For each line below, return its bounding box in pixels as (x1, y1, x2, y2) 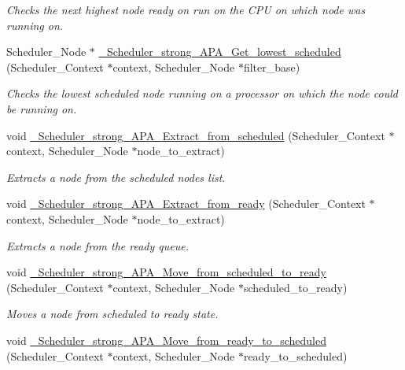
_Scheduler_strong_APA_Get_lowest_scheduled (98, 43, 341, 60)
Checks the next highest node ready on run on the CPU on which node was (6, 2, 366, 17)
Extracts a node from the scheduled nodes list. (6, 168, 226, 185)
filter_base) (243, 58, 300, 75)
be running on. (6, 100, 77, 117)
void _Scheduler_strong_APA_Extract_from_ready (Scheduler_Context (6, 195, 366, 212)
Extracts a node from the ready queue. (6, 237, 189, 253)
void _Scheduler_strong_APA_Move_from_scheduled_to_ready (6, 264, 326, 280)
